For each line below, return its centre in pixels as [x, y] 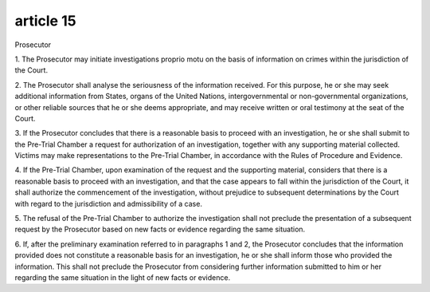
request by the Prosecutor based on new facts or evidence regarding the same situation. [160, 229]
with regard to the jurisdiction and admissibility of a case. [109, 203]
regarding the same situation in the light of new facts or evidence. [123, 277]
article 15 [45, 21]
